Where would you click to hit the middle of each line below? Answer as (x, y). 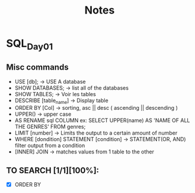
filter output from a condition (50, 146)
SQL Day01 (30, 44)
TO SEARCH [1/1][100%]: (53, 170)
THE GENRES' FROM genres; (50, 127)
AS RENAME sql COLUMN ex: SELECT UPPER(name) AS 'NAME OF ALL (102, 120)
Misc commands (38, 68)
